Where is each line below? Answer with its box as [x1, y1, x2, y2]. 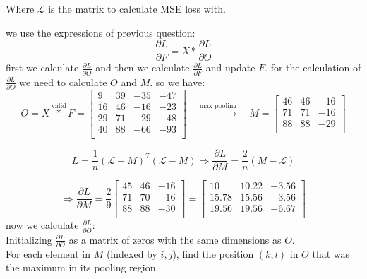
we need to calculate [19, 74, 107, 89]
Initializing [6, 232, 52, 247]
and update [205, 60, 255, 75]
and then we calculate [95, 60, 190, 75]
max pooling [199, 102, 237, 109]
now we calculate [6, 218, 79, 232]
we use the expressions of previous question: [6, 25, 195, 40]
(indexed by [106, 246, 157, 261]
